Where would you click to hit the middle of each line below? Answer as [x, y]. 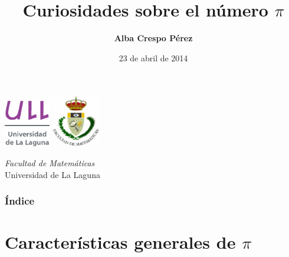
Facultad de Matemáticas [50, 163]
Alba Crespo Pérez [153, 38]
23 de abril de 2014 [153, 57]
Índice [20, 201]
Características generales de [120, 242]
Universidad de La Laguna [52, 174]
